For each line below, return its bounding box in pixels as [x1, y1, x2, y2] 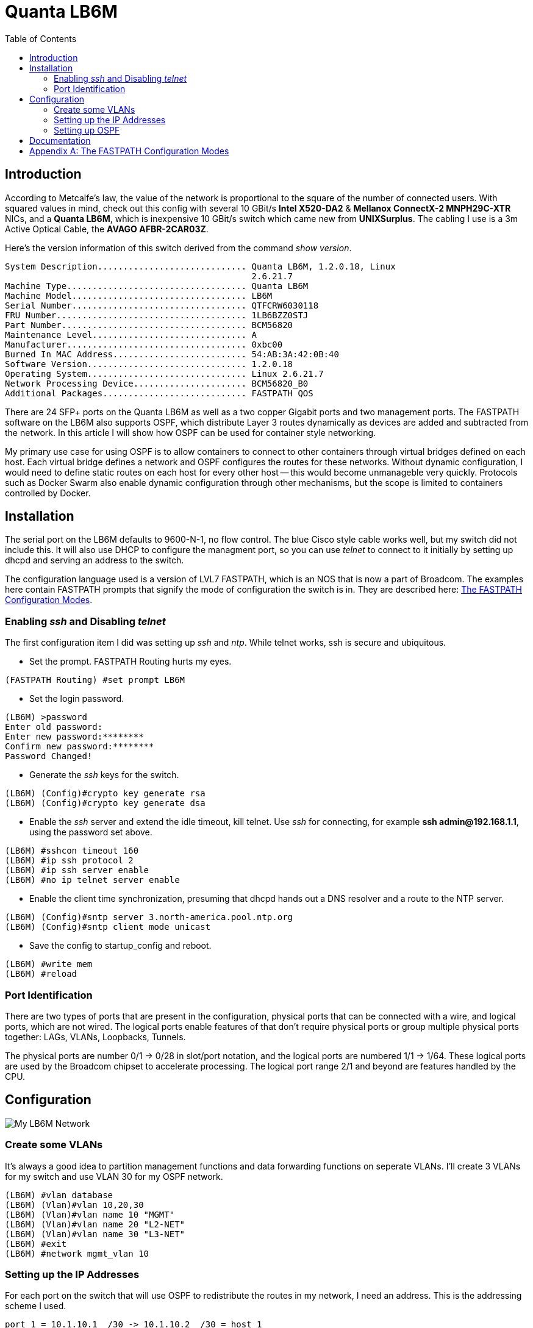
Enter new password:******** [5, 732, 144, 742]
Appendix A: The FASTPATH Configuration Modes [29, 145, 229, 156]
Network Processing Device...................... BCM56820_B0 [5, 378, 309, 388]
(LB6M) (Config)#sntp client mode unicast [5, 922, 211, 932]
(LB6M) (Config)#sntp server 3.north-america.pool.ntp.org [5, 912, 293, 923]
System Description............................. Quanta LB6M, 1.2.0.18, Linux [5, 261, 396, 271]
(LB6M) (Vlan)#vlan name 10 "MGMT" [5, 1209, 175, 1219]
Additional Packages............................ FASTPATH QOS [5, 388, 313, 398]
